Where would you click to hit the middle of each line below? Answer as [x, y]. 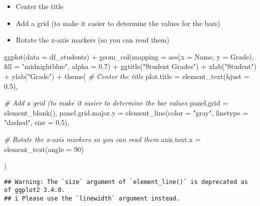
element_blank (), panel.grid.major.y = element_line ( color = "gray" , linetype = [126, 112]
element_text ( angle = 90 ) [44, 149]
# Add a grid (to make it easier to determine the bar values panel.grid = [116, 103]
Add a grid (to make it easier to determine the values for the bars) [118, 23]
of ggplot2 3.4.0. [35, 190]
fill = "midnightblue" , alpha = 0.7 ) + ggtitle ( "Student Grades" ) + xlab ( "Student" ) [130, 66]
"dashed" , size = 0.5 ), [37, 122]
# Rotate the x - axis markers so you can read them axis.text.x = [102, 139]
